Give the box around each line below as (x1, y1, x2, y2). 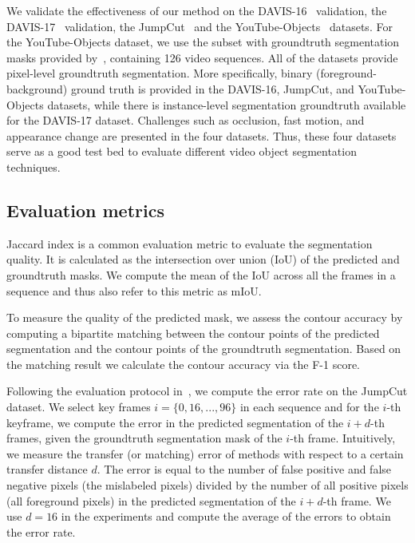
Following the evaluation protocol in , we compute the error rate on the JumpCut (6, 382, 408, 399)
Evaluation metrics (6, 197, 164, 222)
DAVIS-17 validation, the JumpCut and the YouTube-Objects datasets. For (6, 18, 393, 34)
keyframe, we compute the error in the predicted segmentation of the (6, 414, 344, 430)
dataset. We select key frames (6, 398, 151, 415)
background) (6, 80, 68, 97)
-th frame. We (322, 492, 391, 509)
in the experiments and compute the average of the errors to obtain (61, 508, 391, 525)
